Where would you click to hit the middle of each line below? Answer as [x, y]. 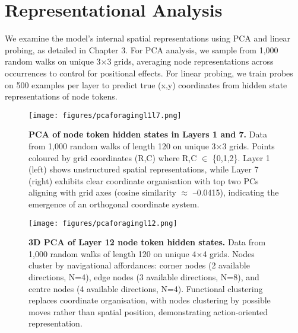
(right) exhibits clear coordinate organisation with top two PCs [144, 180]
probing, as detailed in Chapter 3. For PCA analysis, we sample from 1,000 [142, 49]
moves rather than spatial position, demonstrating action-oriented [148, 311]
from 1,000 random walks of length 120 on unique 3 [122, 145]
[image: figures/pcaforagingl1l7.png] [105, 115]
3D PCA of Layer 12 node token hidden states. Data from [147, 242]
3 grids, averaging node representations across [190, 61]
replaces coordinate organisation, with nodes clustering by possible [150, 300]
